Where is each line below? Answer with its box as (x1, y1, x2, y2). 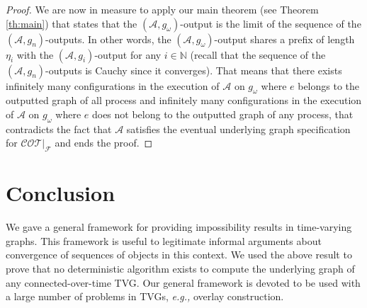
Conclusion (6, 178, 115, 207)
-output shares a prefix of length (214, 31, 355, 46)
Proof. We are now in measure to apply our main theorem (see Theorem (6, 2, 319, 16)
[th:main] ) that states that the (6, 16, 137, 30)
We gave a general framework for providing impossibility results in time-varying (6, 219, 352, 234)
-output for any (94, 47, 162, 62)
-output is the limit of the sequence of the (180, 16, 361, 30)
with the (16, 47, 54, 62)
